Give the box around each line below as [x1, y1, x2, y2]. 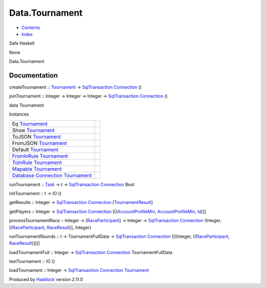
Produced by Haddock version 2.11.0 [9, 276, 83, 282]
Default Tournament [12, 146, 59, 153]
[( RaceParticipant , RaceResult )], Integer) [9, 224, 91, 230]
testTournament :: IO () [9, 259, 55, 264]
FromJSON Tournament [12, 140, 67, 146]
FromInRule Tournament [12, 152, 68, 159]
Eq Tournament [12, 120, 48, 127]
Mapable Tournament [12, 165, 62, 172]
